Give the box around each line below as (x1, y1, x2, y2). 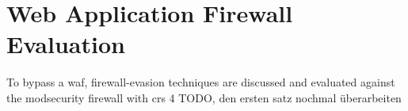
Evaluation (6, 28, 125, 60)
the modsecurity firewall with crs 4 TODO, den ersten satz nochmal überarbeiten (6, 89, 402, 105)
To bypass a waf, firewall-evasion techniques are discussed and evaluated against (6, 74, 395, 90)
